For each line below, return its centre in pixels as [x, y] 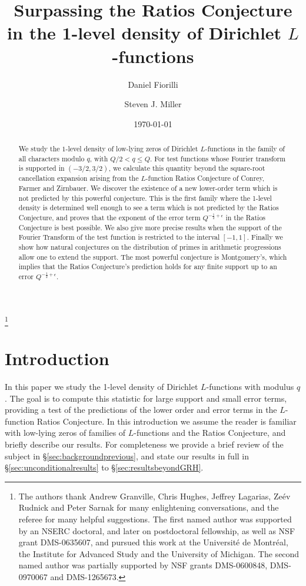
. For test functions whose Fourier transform [218, 158]
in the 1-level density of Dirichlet [144, 33]
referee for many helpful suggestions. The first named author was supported [155, 519]
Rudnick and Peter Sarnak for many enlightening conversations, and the [149, 507]
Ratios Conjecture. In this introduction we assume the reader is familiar [167, 421]
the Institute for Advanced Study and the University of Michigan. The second [159, 553]
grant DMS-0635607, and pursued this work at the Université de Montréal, [153, 542]
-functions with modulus [250, 387]
